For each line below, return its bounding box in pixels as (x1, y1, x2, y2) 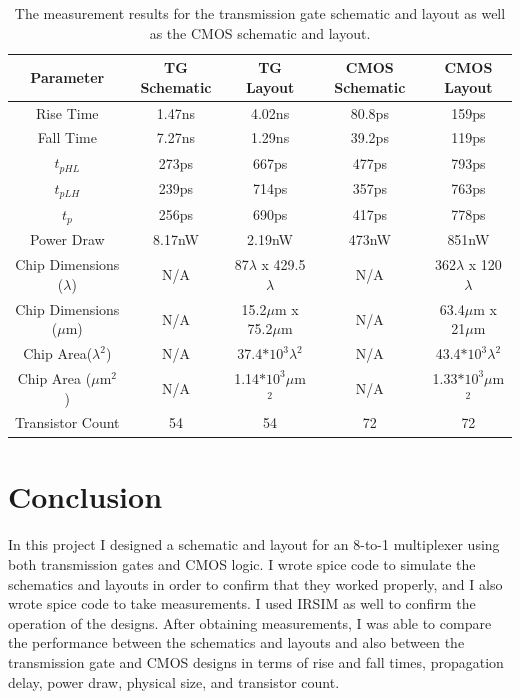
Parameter (30, 66, 105, 87)
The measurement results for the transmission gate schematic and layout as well (14, 3, 506, 23)
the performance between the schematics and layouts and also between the (8, 632, 465, 653)
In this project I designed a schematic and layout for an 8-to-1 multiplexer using (8, 534, 500, 555)
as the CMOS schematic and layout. (149, 22, 371, 43)
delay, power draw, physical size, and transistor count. (8, 671, 340, 692)
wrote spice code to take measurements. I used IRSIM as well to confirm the (8, 593, 476, 614)
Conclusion (8, 475, 163, 516)
